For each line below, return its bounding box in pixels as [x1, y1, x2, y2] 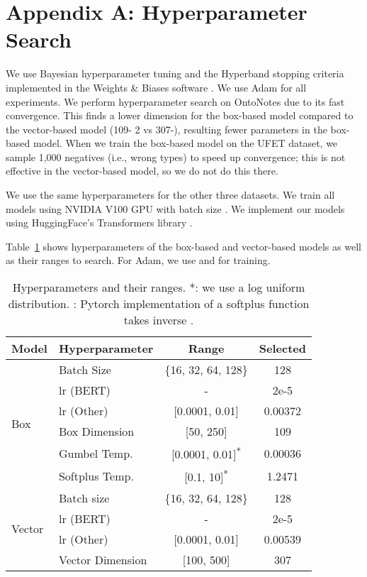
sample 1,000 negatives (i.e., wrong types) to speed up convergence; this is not [6, 149, 346, 164]
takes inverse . [123, 312, 194, 329]
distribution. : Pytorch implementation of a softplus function [8, 295, 310, 312]
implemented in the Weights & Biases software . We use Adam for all [6, 79, 307, 94]
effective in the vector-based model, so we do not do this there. [6, 163, 278, 178]
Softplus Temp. [58, 468, 134, 485]
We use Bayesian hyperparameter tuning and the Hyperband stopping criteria [6, 66, 344, 81]
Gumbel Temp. [58, 444, 133, 461]
